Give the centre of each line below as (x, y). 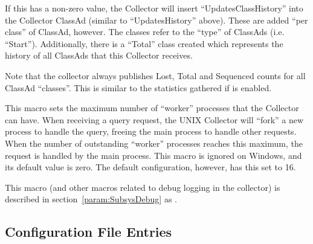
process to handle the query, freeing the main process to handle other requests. (151, 131)
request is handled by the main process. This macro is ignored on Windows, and (153, 155)
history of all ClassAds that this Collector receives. (99, 55)
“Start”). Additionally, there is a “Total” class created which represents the (144, 43)
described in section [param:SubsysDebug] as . (91, 199)
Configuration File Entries (89, 232)
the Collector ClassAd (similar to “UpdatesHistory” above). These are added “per (156, 20)
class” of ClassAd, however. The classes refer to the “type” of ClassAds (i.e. (145, 32)
